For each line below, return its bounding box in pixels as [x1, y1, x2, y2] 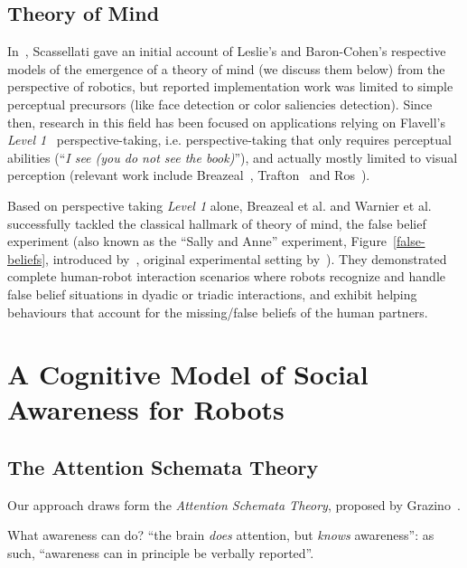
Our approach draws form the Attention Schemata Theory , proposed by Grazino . [7, 495, 461, 514]
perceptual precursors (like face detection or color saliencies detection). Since [7, 94, 433, 113]
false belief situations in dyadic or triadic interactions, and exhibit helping [7, 284, 417, 303]
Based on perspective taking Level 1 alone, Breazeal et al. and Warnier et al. [7, 195, 432, 214]
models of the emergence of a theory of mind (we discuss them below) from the [7, 59, 445, 78]
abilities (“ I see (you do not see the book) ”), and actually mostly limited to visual [7, 147, 458, 166]
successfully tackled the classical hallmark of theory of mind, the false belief [7, 213, 426, 232]
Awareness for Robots [7, 391, 285, 428]
